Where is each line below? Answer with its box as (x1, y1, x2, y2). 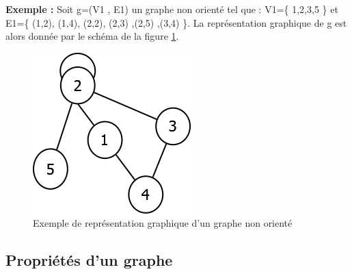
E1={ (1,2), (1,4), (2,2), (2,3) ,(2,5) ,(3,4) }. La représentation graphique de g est (5, 15, 347, 29)
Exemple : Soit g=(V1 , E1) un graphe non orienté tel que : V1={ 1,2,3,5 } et (5, 2, 338, 16)
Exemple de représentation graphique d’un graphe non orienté (33, 216, 293, 230)
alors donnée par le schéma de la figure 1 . (5, 29, 179, 43)
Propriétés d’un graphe (5, 249, 173, 271)
